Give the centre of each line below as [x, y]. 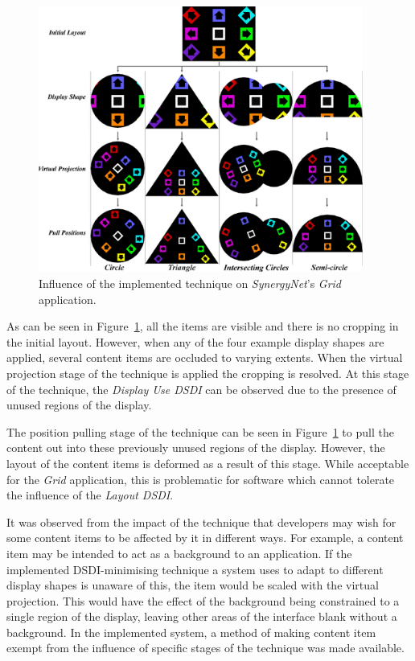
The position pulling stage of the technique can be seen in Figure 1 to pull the [200, 431]
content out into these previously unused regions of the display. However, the [196, 448]
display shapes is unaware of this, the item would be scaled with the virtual [193, 585]
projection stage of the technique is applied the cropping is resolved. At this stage [208, 373]
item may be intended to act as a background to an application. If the [179, 553]
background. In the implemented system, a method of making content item [191, 632]
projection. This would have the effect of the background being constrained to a [203, 600]
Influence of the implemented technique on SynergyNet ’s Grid [190, 283]
